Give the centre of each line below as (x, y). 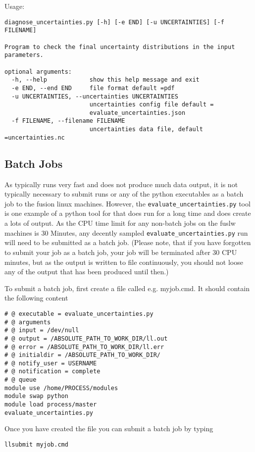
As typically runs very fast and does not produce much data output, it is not (121, 184)
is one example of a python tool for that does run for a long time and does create (128, 213)
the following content (36, 298)
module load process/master (51, 405)
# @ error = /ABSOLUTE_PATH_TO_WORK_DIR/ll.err (84, 347)
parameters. (24, 55)
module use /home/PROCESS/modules (61, 388)
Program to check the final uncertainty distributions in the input (120, 47)
